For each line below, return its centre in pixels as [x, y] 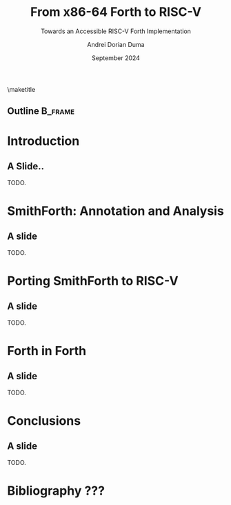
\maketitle [21, 89]
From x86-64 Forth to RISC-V [116, 12]
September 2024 [116, 58]
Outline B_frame [41, 111]
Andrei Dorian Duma [116, 44]
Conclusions [44, 420]
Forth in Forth [47, 351]
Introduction [43, 141]
